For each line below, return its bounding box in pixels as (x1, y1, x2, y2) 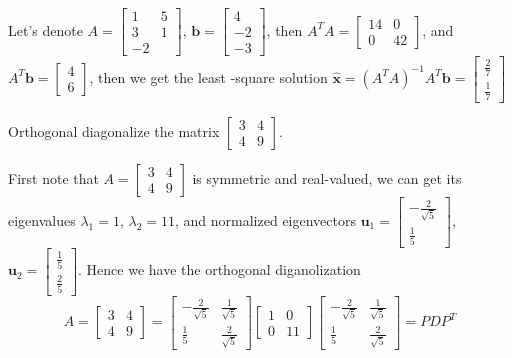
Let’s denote (8, 19, 83, 40)
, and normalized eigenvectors (175, 209, 356, 230)
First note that (8, 167, 99, 188)
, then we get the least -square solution (89, 66, 328, 87)
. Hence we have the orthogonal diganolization (78, 259, 361, 280)
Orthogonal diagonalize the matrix (8, 120, 220, 141)
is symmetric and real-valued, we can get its (192, 167, 462, 188)
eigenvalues (8, 209, 76, 230)
